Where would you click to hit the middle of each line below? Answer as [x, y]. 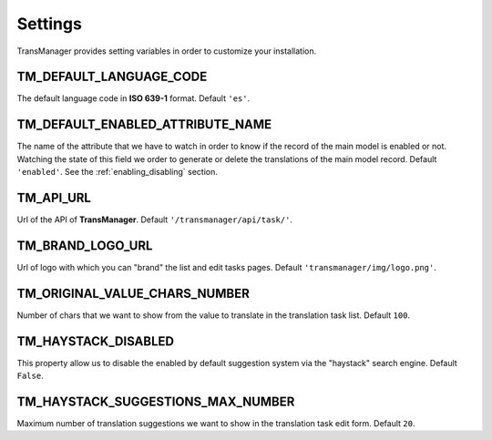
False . [31, 376]
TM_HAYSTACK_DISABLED [96, 341]
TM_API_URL [54, 197]
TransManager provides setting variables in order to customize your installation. [167, 51]
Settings [49, 24]
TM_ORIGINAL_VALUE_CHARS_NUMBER [133, 293]
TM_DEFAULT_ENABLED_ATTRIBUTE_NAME [144, 124]
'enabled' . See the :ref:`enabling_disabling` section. [117, 172]
